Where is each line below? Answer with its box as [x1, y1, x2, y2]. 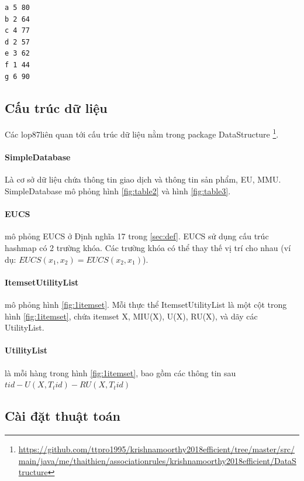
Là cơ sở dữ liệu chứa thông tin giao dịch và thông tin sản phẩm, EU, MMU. [5, 173, 281, 185]
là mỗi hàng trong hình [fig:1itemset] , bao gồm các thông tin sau [5, 366, 236, 379]
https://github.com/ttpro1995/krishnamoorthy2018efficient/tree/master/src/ [18, 442, 295, 455]
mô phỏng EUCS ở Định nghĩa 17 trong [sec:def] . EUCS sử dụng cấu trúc [5, 230, 269, 242]
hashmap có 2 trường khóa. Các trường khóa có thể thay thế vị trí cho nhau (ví [5, 241, 291, 253]
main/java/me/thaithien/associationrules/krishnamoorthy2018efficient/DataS [18, 454, 296, 466]
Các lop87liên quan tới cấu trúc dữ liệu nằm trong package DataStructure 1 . [5, 126, 279, 140]
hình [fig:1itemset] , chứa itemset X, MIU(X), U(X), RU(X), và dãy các [5, 310, 258, 322]
